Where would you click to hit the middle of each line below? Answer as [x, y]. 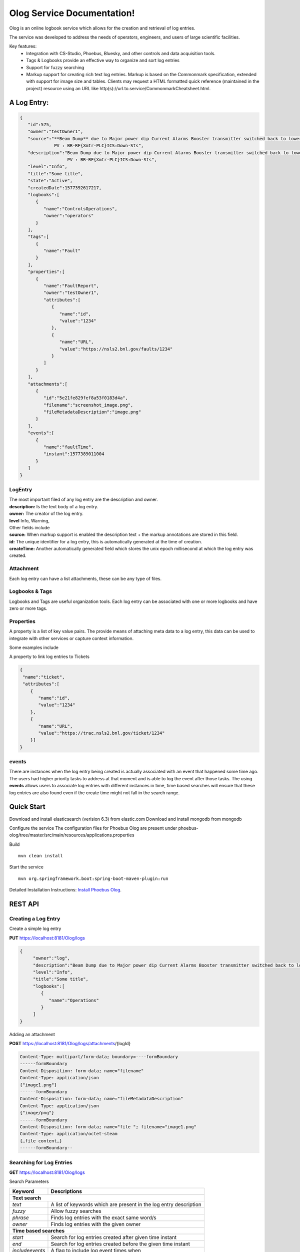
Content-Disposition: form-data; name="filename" [82, 1071]
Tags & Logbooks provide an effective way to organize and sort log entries [103, 61]
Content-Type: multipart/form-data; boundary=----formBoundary [99, 1057]
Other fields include [29, 527]
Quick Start [27, 807]
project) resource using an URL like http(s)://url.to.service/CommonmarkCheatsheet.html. [118, 88]
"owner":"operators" [68, 216]
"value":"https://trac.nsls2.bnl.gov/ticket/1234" [101, 733]
